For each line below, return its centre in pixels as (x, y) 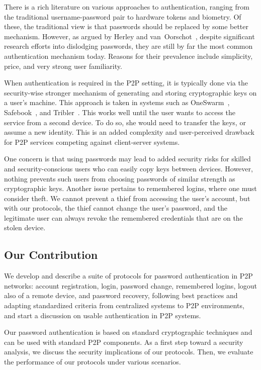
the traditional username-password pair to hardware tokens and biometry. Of (123, 16)
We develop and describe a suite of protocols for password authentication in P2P (128, 276)
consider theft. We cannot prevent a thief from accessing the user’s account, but (127, 198)
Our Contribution (51, 255)
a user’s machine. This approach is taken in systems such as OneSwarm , (117, 102)
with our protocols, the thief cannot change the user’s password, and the (116, 208)
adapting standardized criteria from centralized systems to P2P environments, (124, 305)
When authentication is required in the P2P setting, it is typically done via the (126, 83)
